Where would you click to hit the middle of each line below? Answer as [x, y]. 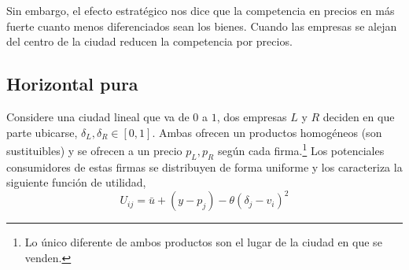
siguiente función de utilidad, [76, 182]
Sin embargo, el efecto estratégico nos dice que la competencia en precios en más [201, 10]
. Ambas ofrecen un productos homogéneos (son [267, 132]
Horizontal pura [72, 84]
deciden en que [359, 116]
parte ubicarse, [42, 132]
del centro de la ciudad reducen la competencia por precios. [149, 41]
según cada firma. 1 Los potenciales [301, 149]
